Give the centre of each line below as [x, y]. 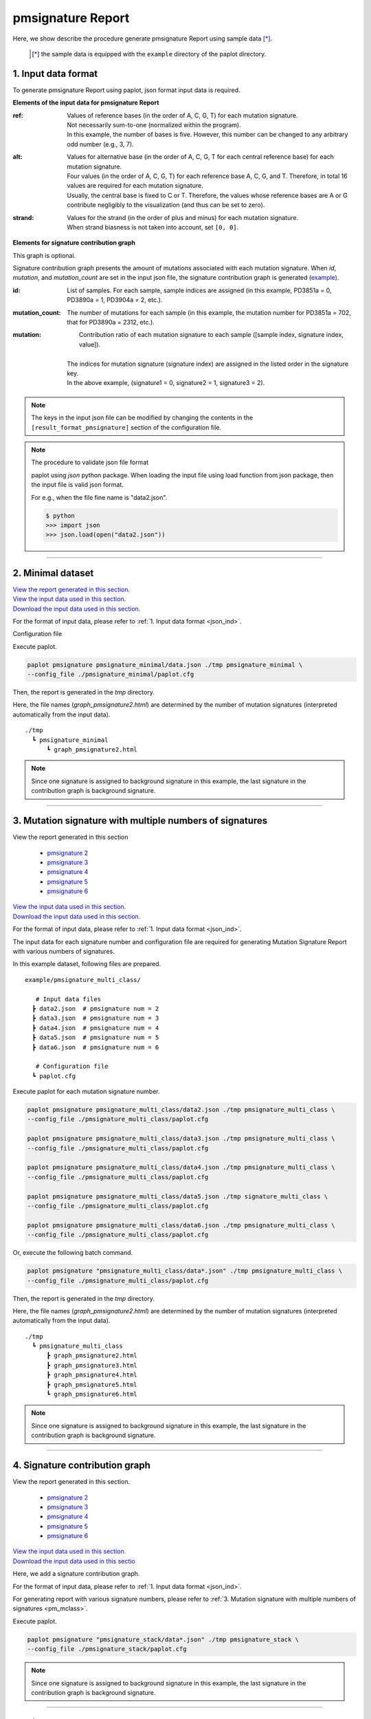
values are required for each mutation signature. [135, 186]
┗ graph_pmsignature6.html [92, 1394]
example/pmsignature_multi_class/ [83, 979]
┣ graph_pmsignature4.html [92, 1375]
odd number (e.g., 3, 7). [100, 144]
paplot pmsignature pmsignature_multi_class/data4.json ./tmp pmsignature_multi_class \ [181, 1168]
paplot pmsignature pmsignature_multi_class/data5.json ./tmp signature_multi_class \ [178, 1196]
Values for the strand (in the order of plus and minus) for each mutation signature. [183, 217]
